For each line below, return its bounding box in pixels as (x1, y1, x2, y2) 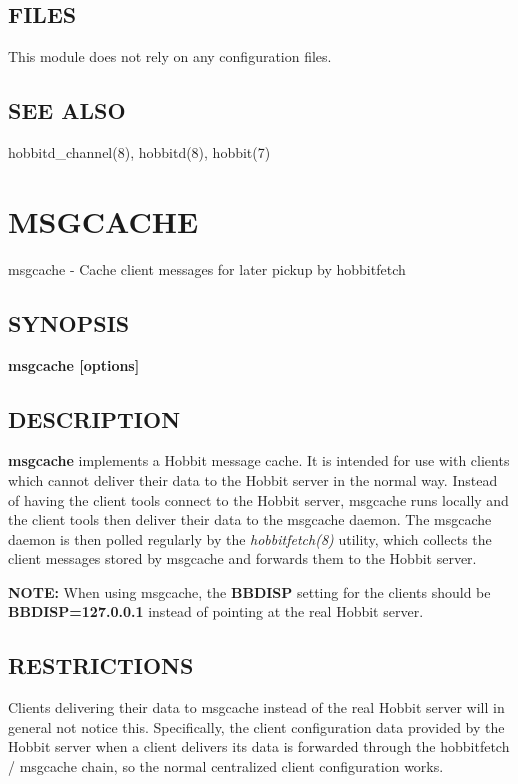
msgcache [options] (8, 354, 140, 375)
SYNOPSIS (8, 307, 130, 338)
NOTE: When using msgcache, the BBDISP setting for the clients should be (8, 581, 491, 602)
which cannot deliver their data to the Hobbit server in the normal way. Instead (8, 469, 498, 490)
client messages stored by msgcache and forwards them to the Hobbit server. (8, 548, 477, 569)
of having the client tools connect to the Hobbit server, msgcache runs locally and (8, 489, 509, 510)
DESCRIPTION (8, 403, 181, 434)
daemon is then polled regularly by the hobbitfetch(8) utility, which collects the (8, 528, 492, 549)
